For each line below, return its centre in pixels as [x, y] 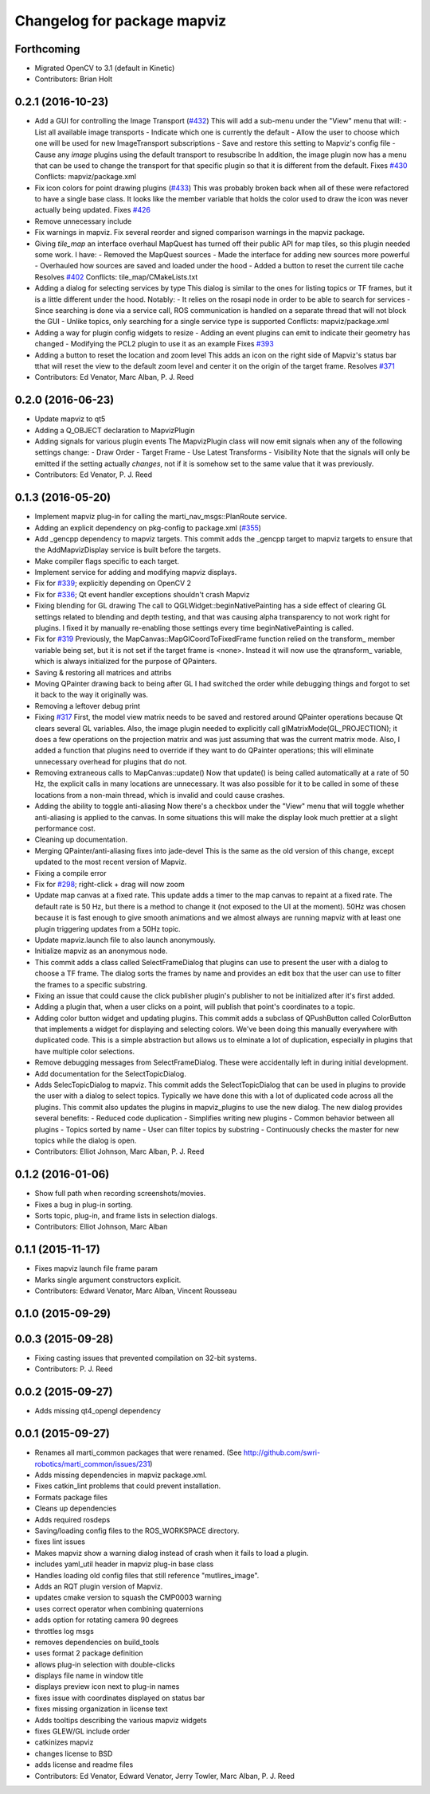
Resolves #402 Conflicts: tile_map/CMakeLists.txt [116, 277]
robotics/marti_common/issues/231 [92, 1464]
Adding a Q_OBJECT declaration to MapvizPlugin [115, 430]
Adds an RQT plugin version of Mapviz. [99, 1586]
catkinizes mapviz [64, 1742]
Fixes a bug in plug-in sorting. [84, 1204]
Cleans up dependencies [76, 1508]
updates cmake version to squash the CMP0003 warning [128, 1597]
